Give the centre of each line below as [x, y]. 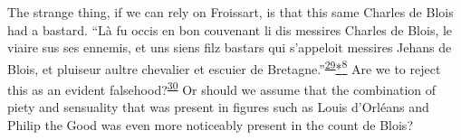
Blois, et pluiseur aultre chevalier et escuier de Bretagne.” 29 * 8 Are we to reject [224, 67]
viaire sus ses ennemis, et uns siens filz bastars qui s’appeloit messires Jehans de [230, 47]
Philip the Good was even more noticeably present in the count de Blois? [210, 124]
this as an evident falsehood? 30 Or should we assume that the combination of [222, 88]
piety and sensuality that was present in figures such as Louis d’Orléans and [218, 107]
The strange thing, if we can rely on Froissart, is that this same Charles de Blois [230, 12]
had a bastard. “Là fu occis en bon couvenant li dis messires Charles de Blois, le [230, 29]
